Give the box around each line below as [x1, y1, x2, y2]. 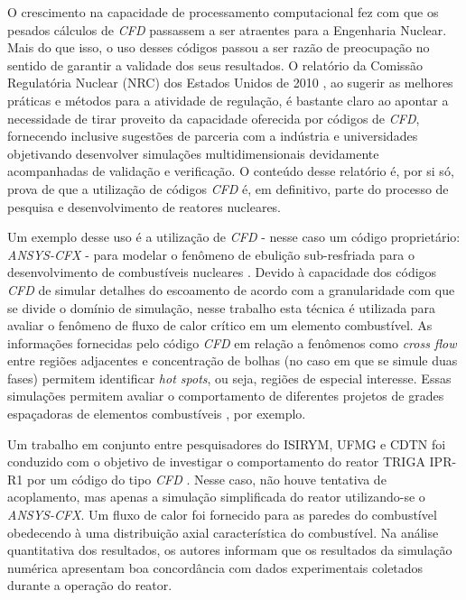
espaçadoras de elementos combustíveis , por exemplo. [7, 404, 306, 423]
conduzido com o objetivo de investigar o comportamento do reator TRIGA [7, 452, 425, 471]
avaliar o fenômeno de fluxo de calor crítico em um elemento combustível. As [7, 316, 433, 335]
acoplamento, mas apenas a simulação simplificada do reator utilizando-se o [7, 487, 425, 506]
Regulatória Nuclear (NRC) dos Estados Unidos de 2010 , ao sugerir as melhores [7, 73, 453, 92]
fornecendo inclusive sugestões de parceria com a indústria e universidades [7, 126, 418, 145]
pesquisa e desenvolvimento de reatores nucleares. [7, 197, 282, 216]
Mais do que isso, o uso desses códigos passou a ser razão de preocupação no [7, 38, 430, 57]
